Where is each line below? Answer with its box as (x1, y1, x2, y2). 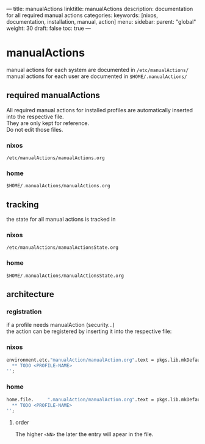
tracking (6, 199, 39, 210)
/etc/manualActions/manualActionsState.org (6, 245, 119, 251)
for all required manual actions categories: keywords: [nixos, (6, 12, 159, 19)
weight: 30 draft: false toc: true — (6, 24, 92, 32)
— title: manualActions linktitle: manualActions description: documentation (6, 5, 193, 12)
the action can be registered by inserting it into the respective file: (6, 328, 172, 335)
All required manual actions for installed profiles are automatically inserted (6, 106, 193, 113)
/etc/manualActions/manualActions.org (6, 155, 105, 161)
